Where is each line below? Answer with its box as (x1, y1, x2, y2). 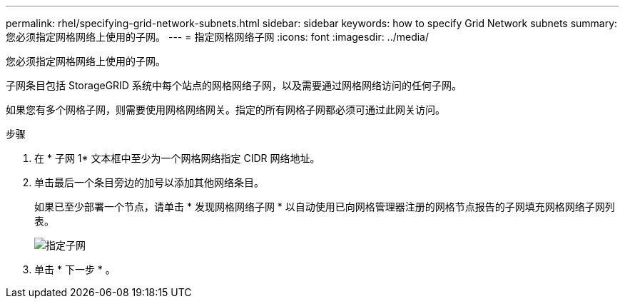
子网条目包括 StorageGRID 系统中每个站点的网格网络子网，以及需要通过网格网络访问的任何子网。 (6, 79, 462, 91)
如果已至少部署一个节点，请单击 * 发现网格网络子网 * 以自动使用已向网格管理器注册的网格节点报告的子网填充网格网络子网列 (34, 201, 615, 213)
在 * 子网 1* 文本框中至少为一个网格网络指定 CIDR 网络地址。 (34, 152, 320, 164)
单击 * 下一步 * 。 (34, 263, 116, 275)
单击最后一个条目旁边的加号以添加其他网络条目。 (34, 176, 264, 188)
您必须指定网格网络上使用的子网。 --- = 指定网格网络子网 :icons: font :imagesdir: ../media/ (6, 31, 430, 43)
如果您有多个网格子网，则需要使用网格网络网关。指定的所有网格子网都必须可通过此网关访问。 (6, 103, 445, 116)
